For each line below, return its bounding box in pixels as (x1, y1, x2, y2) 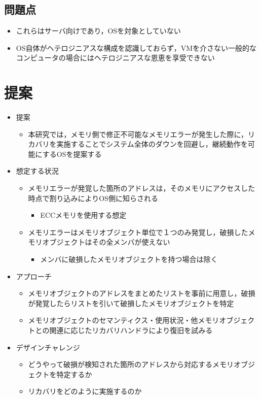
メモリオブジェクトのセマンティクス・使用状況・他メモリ (28, 315, 219, 325)
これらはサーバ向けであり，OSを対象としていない (16, 25, 181, 36)
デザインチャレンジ (16, 342, 80, 352)
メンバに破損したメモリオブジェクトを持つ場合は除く (40, 254, 218, 264)
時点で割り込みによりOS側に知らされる (28, 192, 158, 203)
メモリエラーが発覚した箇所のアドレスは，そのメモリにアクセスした (28, 183, 255, 193)
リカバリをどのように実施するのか (28, 386, 142, 396)
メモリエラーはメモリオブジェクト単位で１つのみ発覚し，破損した (28, 226, 248, 237)
